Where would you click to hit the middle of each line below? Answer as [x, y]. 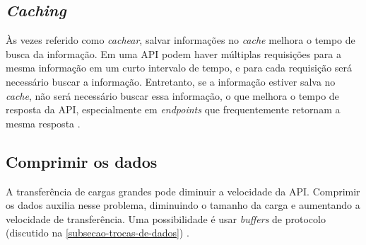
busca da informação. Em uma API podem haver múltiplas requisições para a [173, 53]
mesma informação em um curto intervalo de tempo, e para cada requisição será [179, 68]
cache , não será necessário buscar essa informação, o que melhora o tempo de [172, 95]
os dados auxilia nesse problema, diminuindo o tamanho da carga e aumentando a [183, 205]
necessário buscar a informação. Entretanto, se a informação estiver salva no [171, 81]
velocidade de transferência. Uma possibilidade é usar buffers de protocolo [166, 218]
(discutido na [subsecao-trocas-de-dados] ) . [98, 233]
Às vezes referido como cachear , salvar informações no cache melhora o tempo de [181, 40]
